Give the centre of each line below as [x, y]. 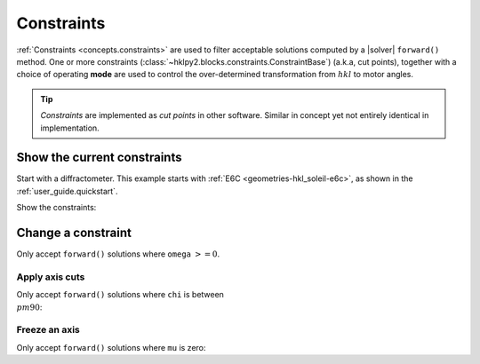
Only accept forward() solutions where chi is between [120, 295]
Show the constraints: [56, 208]
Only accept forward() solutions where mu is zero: [111, 347]
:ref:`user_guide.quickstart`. [67, 191]
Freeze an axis [48, 330]
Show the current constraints [99, 158]
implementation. [70, 128]
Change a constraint [74, 233]
